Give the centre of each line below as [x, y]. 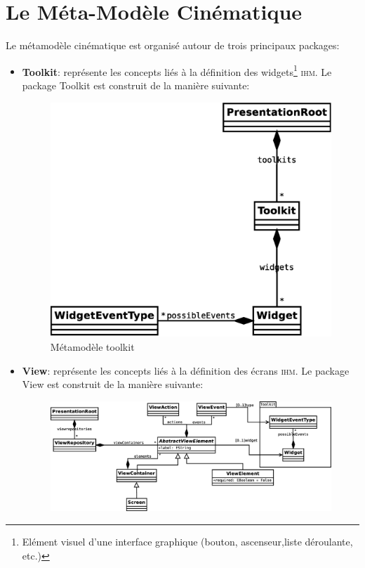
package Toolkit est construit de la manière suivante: [136, 85]
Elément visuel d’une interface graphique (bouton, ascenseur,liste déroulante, [187, 541]
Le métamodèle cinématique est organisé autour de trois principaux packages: [173, 45]
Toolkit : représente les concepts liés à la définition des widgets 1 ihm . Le [177, 70]
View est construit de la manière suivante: [113, 384]
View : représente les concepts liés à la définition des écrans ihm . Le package [186, 370]
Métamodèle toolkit [92, 346]
